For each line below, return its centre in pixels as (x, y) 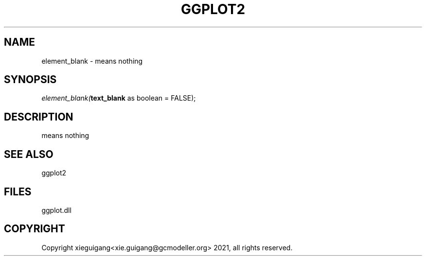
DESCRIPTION (39, 117)
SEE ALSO (29, 154)
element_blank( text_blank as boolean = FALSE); (119, 98)
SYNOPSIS (30, 80)
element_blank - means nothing (92, 61)
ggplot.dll (56, 210)
